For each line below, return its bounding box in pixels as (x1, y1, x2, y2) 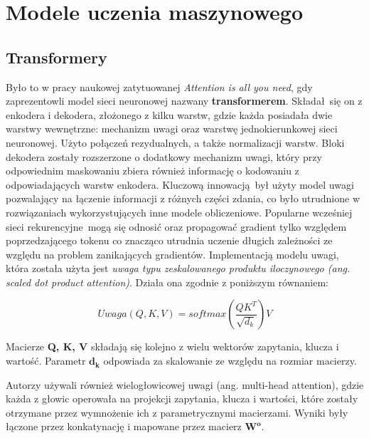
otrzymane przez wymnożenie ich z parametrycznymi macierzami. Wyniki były (6, 405, 348, 419)
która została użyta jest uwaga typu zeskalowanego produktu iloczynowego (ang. (6, 261, 351, 276)
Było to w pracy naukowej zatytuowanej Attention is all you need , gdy (6, 79, 313, 94)
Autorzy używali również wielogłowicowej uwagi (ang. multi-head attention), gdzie (6, 377, 364, 392)
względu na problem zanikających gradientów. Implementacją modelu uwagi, (6, 246, 339, 261)
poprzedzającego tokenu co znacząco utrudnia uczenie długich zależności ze (6, 233, 333, 248)
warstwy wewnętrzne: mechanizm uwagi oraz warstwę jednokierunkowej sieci (6, 121, 338, 136)
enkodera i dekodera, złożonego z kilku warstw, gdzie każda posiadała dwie (6, 107, 333, 122)
